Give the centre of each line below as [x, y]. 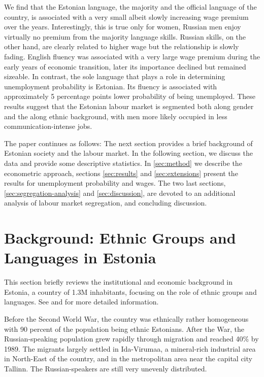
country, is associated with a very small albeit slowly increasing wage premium [126, 16]
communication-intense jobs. [48, 126]
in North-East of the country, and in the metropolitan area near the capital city [128, 358]
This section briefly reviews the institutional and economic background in [119, 282]
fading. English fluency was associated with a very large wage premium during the [132, 56]
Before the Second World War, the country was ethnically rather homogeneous [126, 318]
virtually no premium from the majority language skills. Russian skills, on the [125, 36]
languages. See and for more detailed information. [81, 302]
